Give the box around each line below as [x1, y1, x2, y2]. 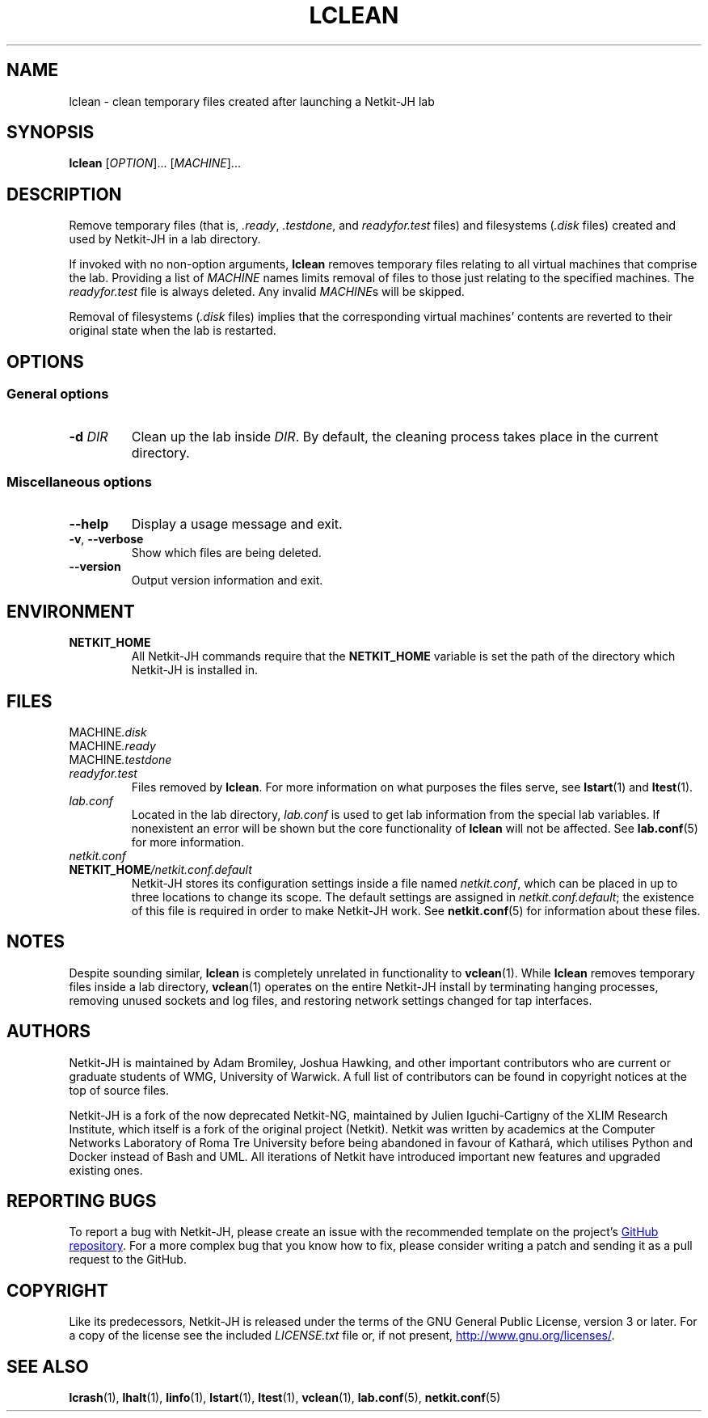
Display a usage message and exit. [131, 516, 343, 533]
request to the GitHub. [69, 1252, 187, 1267]
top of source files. [69, 1082, 169, 1097]
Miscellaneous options [6, 473, 152, 490]
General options [6, 386, 109, 403]
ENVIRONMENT [6, 601, 135, 622]
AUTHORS [6, 1021, 91, 1042]
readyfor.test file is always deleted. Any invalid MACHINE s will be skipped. [69, 285, 465, 299]
